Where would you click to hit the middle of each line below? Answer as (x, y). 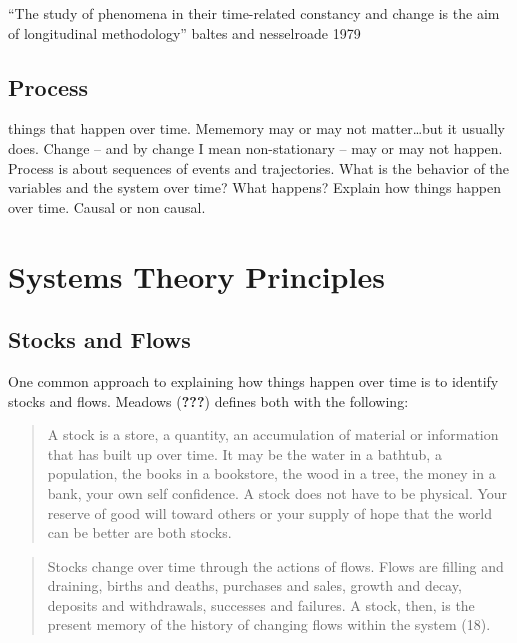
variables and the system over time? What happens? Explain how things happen (255, 187)
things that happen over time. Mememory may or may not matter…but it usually (256, 128)
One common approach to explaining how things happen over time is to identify (253, 380)
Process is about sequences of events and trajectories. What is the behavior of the (259, 167)
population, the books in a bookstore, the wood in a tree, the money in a (271, 473)
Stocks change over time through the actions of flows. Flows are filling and (275, 565)
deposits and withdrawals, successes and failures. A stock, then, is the (261, 604)
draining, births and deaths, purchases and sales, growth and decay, (254, 585)
